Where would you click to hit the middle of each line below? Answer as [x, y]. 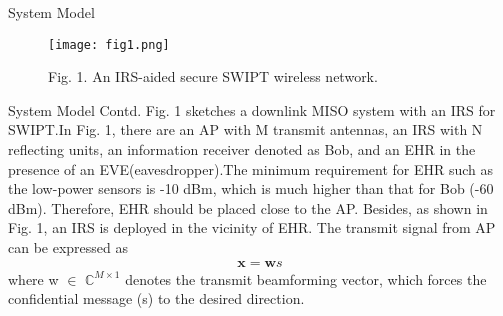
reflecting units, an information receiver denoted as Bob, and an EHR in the [242, 149]
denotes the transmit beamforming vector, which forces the [306, 278]
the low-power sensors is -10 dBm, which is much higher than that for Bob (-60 [251, 188]
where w [33, 278]
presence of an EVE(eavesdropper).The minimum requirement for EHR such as [251, 168]
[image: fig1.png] [109, 44]
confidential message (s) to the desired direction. [156, 298]
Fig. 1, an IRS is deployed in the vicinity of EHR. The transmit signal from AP [252, 227]
